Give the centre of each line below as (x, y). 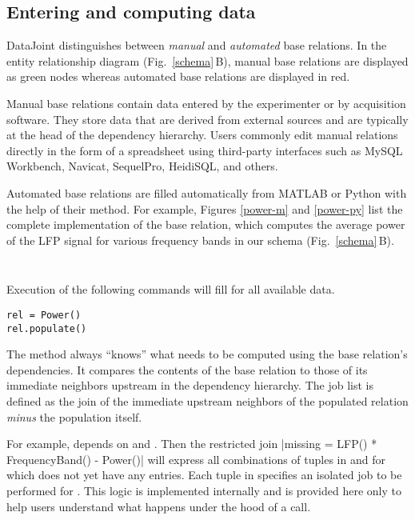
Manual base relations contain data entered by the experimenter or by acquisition (206, 103)
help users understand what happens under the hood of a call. (159, 506)
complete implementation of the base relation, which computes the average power (206, 224)
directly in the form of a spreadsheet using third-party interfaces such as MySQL (205, 150)
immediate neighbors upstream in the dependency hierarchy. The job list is (190, 385)
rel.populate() (47, 328)
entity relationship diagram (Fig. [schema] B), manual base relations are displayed (207, 60)
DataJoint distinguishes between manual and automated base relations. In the (197, 45)
